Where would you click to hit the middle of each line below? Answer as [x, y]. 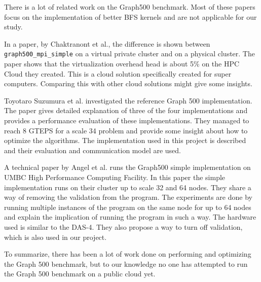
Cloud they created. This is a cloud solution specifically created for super [118, 73]
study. [13, 27]
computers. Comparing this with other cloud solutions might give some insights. [128, 83]
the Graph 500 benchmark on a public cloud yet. [80, 274]
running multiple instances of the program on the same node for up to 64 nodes [128, 207]
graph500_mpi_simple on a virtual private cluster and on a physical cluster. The [129, 54]
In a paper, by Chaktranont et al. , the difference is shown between [107, 43]
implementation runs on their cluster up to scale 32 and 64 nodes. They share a [128, 187]
